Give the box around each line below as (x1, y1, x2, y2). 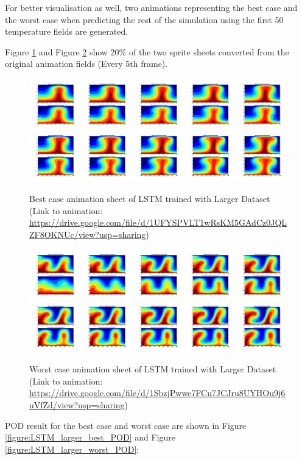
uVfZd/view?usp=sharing (29, 399, 125, 411)
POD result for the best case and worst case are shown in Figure (5, 419, 247, 431)
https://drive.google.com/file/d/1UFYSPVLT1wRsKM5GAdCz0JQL (29, 216, 287, 229)
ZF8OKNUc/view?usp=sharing (29, 228, 146, 240)
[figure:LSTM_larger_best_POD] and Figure (5, 431, 175, 444)
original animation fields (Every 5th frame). (5, 57, 168, 70)
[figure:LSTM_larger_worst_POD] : (5, 442, 139, 455)
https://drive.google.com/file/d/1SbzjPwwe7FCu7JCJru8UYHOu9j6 (29, 386, 286, 399)
